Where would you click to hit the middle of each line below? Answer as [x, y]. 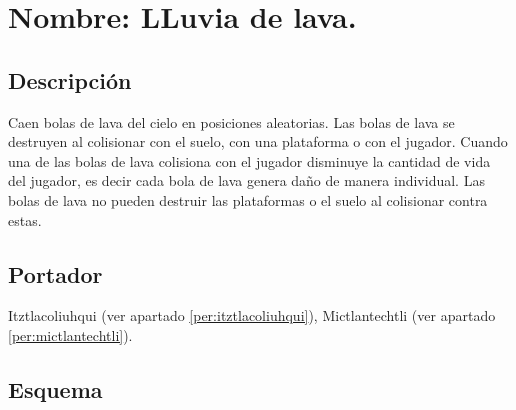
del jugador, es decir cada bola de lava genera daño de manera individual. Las [246, 180]
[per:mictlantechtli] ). [70, 334]
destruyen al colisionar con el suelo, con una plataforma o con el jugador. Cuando [258, 141]
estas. [25, 219]
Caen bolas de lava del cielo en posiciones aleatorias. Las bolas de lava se [231, 121]
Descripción [70, 79]
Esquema [55, 388]
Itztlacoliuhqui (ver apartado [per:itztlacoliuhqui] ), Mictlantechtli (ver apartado [252, 315]
